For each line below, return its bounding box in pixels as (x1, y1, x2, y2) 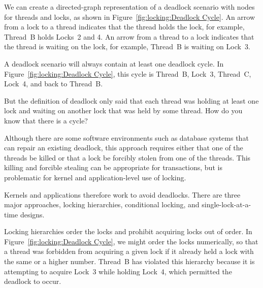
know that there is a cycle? (4, 115, 88, 125)
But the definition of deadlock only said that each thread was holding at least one (4, 95, 259, 106)
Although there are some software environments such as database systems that (4, 132, 249, 143)
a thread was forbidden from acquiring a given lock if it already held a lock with (4, 246, 254, 257)
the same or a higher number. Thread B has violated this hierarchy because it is (4, 256, 255, 267)
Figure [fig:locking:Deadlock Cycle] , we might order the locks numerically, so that (4, 236, 258, 246)
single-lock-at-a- (202, 199, 251, 210)
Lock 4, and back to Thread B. (4, 78, 103, 89)
